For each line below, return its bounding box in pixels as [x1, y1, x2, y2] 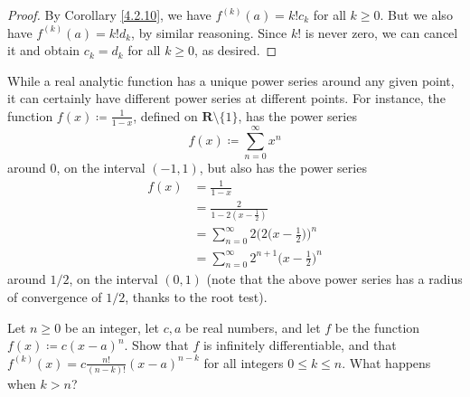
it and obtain [7, 41, 80, 60]
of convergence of [7, 288, 102, 307]
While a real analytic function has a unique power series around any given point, [7, 71, 455, 90]
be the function [334, 317, 420, 336]
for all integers [203, 353, 284, 372]
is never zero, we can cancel [305, 23, 458, 42]
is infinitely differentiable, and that [202, 336, 397, 354]
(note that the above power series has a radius [206, 269, 463, 288]
